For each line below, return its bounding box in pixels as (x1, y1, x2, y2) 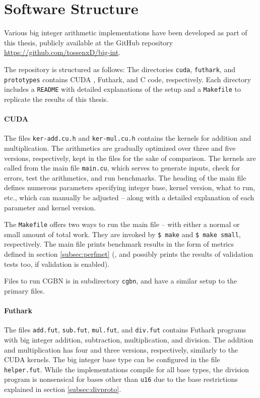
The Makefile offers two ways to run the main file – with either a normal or (4, 219, 240, 230)
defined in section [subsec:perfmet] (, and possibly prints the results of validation (4, 249, 253, 259)
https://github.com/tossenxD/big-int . (4, 47, 121, 58)
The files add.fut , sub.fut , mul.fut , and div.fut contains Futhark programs (4, 324, 246, 335)
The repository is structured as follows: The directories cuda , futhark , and (4, 64, 236, 74)
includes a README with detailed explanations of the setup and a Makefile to (4, 84, 241, 94)
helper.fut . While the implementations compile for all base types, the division (4, 364, 249, 374)
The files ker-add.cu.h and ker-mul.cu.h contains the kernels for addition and (4, 133, 251, 143)
